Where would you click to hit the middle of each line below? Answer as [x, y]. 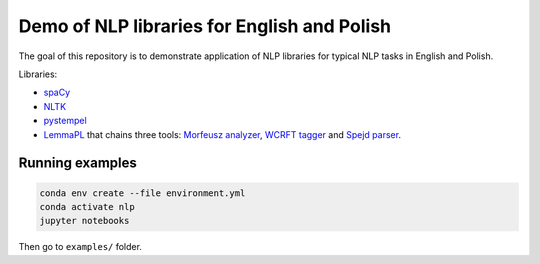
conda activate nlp [87, 206]
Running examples [77, 163]
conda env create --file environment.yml [142, 193]
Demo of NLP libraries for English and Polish [205, 26]
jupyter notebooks [84, 221]
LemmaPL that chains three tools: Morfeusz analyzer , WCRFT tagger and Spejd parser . [222, 134]
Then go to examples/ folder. [80, 247]
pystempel [65, 121]
